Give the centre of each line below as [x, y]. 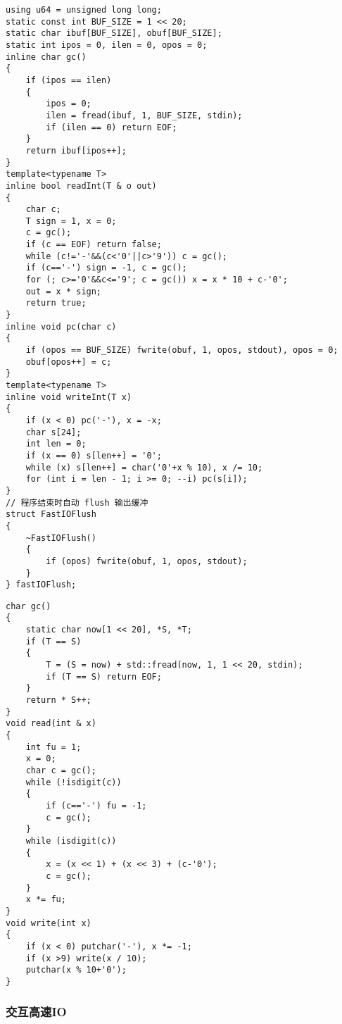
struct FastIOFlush [51, 514]
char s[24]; [53, 432]
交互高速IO [36, 1012]
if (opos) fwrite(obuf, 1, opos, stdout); [147, 561]
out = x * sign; [64, 291]
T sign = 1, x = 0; [71, 221]
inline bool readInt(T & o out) [81, 186]
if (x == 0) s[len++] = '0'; [94, 455]
